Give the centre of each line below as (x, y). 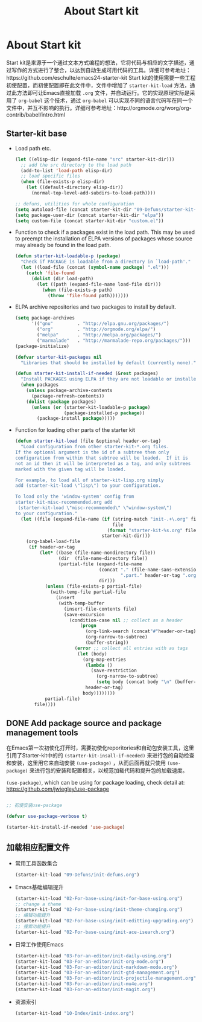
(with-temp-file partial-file (88, 592)
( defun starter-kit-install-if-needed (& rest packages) (87, 374)
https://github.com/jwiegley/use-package (58, 789)
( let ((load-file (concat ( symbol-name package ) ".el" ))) (95, 268)
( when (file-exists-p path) (77, 290)
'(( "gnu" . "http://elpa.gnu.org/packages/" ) (100, 324)
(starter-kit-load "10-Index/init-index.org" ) (74, 1013)
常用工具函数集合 (36, 863)
